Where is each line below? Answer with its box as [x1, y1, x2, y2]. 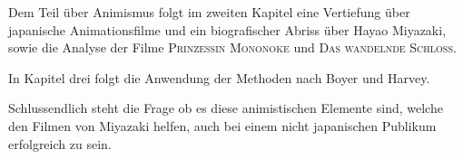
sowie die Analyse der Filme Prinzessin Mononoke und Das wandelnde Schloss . [8, 38, 457, 57]
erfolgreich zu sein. [8, 134, 112, 153]
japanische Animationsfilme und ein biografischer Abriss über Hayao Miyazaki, [8, 20, 447, 39]
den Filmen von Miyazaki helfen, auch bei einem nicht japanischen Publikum [8, 116, 437, 135]
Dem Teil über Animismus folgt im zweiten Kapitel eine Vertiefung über [8, 3, 410, 21]
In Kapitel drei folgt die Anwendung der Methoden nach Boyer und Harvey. [8, 68, 430, 87]
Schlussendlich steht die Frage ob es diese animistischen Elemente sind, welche [8, 98, 443, 117]
